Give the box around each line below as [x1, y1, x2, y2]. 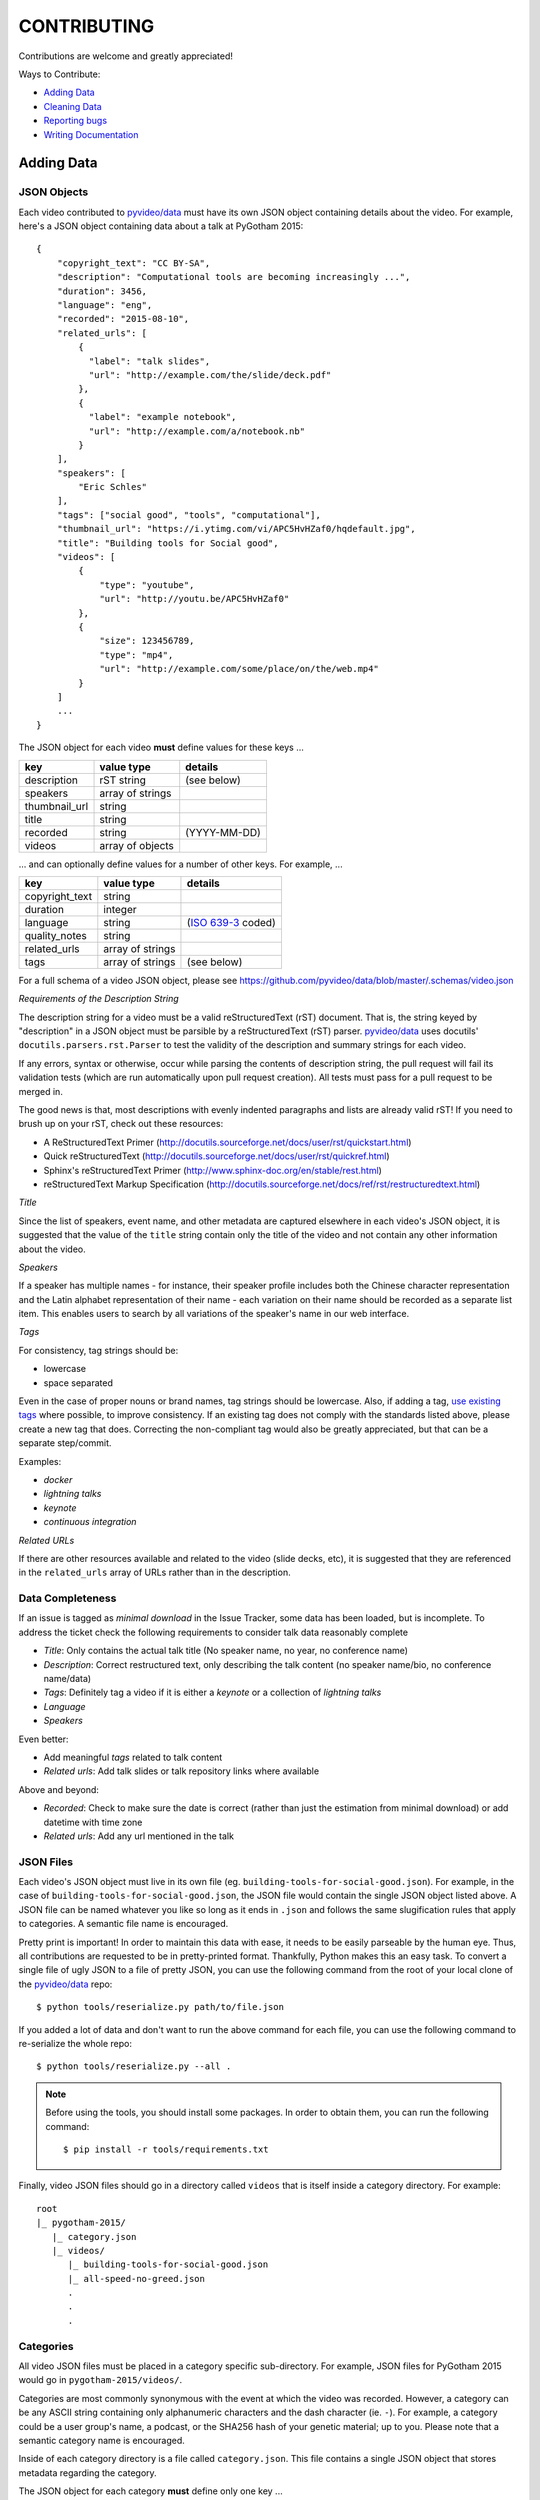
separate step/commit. [18, 1437, 112, 1449]
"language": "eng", [56, 300, 153, 310]
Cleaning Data [43, 100, 102, 112]
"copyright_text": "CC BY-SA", [56, 257, 211, 269]
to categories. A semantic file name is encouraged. [18, 1918, 229, 1930]
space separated [43, 1376, 114, 1389]
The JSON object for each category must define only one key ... [18, 2485, 284, 2497]
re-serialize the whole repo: [18, 2038, 133, 2049]
